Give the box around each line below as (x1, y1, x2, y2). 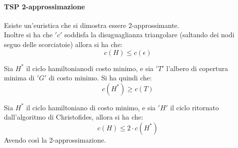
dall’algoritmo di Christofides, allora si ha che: (4, 112, 144, 122)
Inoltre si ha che (4, 29, 53, 40)
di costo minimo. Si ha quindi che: (49, 73, 152, 83)
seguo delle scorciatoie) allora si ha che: (4, 39, 122, 49)
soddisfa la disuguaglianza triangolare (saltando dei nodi (64, 29, 235, 40)
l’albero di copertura (166, 63, 228, 73)
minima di (4, 73, 35, 83)
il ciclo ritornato (170, 102, 219, 112)
